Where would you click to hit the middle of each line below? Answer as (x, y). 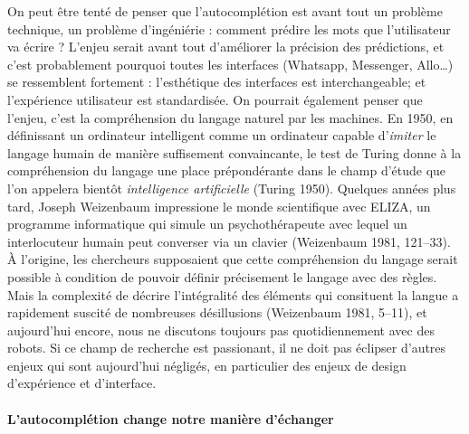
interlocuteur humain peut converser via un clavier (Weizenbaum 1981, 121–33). (229, 241)
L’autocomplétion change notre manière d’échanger (171, 418)
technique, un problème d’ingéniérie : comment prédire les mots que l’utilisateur (229, 28)
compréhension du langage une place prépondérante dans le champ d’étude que (227, 170)
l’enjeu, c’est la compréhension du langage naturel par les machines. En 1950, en (230, 117)
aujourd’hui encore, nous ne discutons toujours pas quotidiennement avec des (221, 330)
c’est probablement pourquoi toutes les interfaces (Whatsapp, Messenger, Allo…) (230, 64)
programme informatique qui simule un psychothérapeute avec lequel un (207, 224)
